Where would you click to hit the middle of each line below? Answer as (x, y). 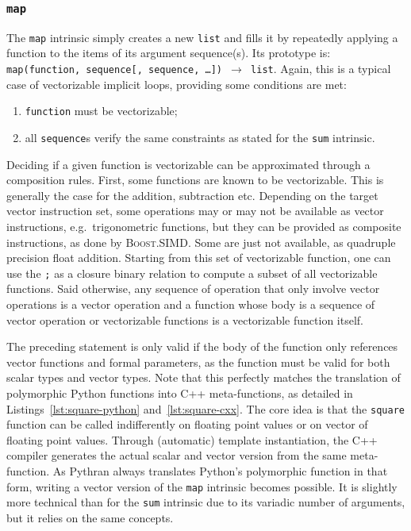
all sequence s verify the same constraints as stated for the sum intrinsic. (200, 137)
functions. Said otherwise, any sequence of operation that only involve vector (193, 289)
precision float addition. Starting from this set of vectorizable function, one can (199, 258)
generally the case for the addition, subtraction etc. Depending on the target (192, 195)
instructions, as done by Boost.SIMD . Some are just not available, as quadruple (201, 242)
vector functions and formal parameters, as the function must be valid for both (198, 362)
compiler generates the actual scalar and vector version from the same (177, 455)
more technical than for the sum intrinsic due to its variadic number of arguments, (206, 502)
